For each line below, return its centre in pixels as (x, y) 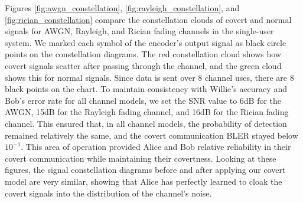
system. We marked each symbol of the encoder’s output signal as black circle (146, 42)
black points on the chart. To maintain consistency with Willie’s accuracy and (146, 89)
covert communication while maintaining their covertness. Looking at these (141, 158)
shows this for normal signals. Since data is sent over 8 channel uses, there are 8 (149, 77)
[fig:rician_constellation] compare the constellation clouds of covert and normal (148, 19)
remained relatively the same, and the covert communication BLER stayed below (151, 135)
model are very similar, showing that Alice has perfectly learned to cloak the (144, 181)
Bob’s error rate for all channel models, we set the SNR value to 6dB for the (143, 100)
